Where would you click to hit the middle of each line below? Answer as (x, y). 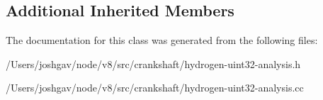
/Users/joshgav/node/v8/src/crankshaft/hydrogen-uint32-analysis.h (153, 63)
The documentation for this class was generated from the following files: (162, 40)
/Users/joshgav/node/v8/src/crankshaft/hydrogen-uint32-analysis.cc (155, 88)
